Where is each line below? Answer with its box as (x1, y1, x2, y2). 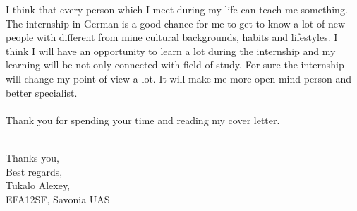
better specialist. (6, 85, 78, 100)
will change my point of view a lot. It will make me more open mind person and (6, 71, 352, 85)
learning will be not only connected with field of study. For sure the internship (6, 57, 344, 72)
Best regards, (6, 164, 63, 179)
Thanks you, (6, 150, 59, 164)
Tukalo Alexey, (6, 178, 71, 193)
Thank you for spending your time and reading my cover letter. (6, 112, 280, 127)
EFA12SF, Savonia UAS (6, 191, 110, 206)
